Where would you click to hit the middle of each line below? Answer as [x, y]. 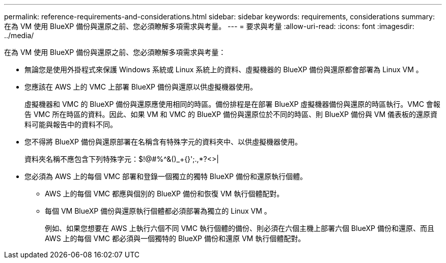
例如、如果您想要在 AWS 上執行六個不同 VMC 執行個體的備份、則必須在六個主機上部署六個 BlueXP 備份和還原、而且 [240, 228]
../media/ [19, 35]
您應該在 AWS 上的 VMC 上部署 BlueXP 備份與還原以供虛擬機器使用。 [141, 87]
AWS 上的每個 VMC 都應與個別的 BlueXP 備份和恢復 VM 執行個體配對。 [164, 194]
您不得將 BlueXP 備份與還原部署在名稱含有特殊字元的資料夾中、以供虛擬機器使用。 [163, 142]
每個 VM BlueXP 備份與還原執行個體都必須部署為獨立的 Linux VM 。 [158, 211]
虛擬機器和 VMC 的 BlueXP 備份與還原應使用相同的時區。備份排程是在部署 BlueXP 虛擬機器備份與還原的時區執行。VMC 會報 [232, 104]
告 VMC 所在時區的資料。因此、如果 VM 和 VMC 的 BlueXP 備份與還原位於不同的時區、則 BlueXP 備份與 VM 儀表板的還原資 [231, 114]
